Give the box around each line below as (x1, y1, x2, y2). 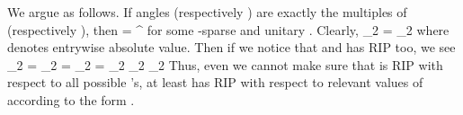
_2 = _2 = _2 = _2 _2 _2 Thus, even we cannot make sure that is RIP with (7, 55, 443, 74)
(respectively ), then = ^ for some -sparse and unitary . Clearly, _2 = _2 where (7, 20, 450, 39)
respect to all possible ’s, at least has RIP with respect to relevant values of (7, 73, 423, 92)
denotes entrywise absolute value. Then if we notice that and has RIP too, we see (7, 38, 456, 57)
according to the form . (7, 90, 135, 109)
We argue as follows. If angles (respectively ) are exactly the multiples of (7, 3, 407, 21)
